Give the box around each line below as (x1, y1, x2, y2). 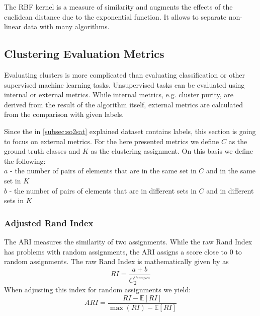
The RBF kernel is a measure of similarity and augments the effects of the (4, 2, 233, 12)
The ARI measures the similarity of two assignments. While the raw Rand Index (4, 236, 252, 246)
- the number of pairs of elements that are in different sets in (9, 185, 197, 196)
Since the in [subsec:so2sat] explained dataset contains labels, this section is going (4, 125, 256, 136)
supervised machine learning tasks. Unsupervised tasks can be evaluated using (4, 79, 245, 90)
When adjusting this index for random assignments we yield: (4, 284, 191, 295)
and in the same (206, 165, 256, 176)
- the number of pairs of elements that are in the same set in (10, 165, 197, 176)
